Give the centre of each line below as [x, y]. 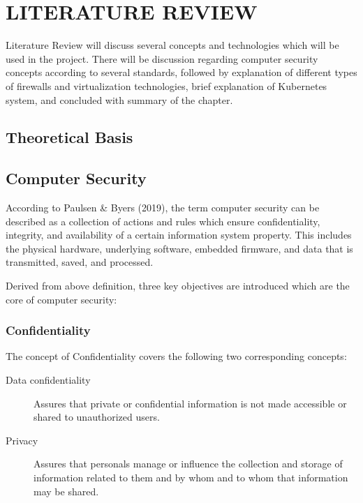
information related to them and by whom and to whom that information [191, 478]
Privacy [22, 440]
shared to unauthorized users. [97, 417]
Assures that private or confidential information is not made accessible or [190, 403]
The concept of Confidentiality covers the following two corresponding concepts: [176, 356]
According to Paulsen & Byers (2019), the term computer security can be [163, 208]
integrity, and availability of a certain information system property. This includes [179, 235]
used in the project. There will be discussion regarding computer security [162, 58]
